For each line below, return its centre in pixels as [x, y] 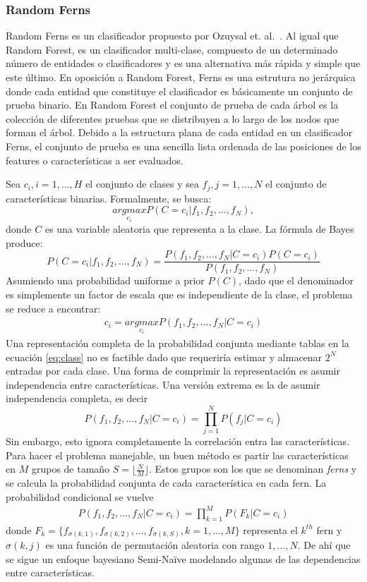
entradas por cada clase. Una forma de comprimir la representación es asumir [173, 371]
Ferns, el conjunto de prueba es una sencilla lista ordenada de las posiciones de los [183, 146]
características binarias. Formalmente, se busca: [109, 198]
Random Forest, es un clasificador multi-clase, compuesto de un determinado [172, 49]
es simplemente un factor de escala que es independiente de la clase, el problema [179, 294]
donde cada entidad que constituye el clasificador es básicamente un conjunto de [179, 91]
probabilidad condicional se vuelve [80, 496]
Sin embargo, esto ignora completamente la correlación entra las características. [178, 441]
